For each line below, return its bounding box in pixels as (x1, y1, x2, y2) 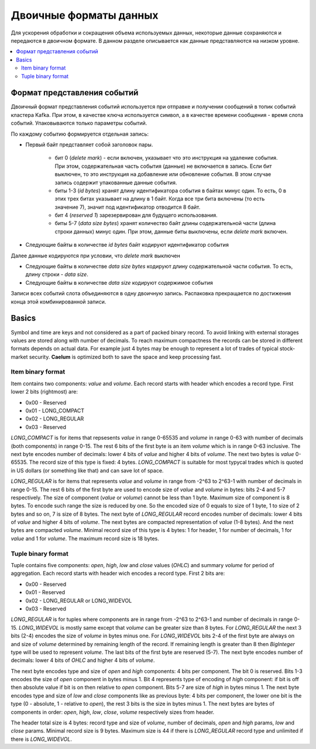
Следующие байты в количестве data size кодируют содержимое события (25, 279, 214, 286)
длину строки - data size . (25, 271, 89, 278)
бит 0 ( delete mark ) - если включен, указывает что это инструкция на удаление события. (54, 154, 278, 161)
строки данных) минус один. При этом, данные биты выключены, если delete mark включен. (54, 228, 288, 235)
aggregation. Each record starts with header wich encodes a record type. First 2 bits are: (11, 570, 225, 577)
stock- (279, 345, 296, 352)
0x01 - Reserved (25, 589, 66, 596)
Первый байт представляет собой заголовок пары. (25, 141, 153, 148)
